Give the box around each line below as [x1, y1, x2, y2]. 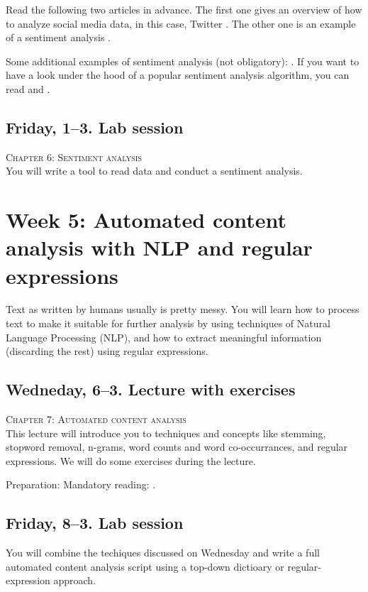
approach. [53, 573, 96, 588]
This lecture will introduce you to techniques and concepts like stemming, [6, 425, 326, 440]
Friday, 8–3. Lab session [6, 512, 184, 534]
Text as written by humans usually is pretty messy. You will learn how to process [6, 302, 359, 317]
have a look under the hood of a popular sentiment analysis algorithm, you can [6, 67, 350, 82]
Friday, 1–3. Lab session [6, 116, 184, 138]
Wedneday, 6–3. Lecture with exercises [6, 378, 296, 400]
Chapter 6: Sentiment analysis [6, 149, 142, 164]
